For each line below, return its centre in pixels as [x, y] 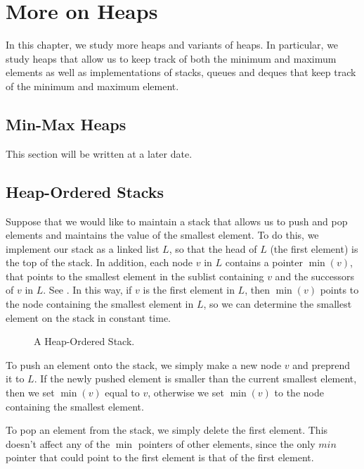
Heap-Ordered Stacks [85, 191]
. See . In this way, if [87, 290]
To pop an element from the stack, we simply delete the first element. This [167, 430]
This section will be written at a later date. [99, 153]
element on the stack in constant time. [89, 317]
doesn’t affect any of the [58, 443]
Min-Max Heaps [66, 124]
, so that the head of [213, 248]
